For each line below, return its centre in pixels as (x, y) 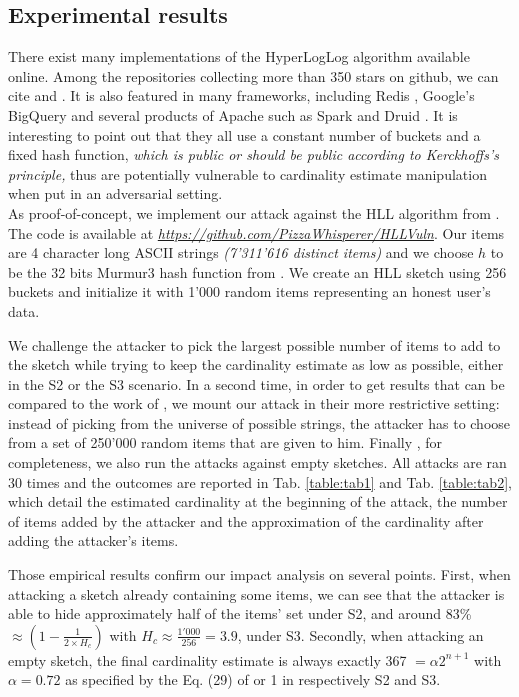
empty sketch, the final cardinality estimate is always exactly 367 (207, 659)
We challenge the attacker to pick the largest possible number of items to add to (254, 344)
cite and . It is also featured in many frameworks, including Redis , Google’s (241, 95)
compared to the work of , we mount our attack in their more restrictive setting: (254, 403)
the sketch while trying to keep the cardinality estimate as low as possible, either (256, 364)
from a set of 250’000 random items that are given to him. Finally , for (225, 442)
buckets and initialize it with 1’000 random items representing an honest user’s (249, 291)
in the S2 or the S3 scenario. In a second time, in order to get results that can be (256, 383)
